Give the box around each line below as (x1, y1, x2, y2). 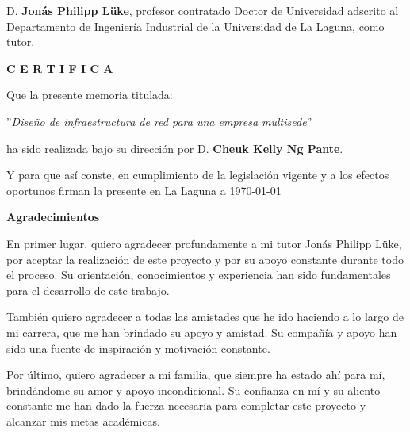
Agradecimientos (6, 208, 100, 225)
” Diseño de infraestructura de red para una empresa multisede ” (6, 113, 312, 129)
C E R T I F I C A (6, 59, 113, 76)
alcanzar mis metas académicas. (6, 412, 160, 429)
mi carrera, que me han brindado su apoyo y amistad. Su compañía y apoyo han (6, 323, 397, 340)
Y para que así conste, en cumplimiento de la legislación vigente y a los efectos (6, 166, 389, 183)
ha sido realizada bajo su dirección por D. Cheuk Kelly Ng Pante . (6, 140, 343, 156)
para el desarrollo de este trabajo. (6, 281, 170, 298)
